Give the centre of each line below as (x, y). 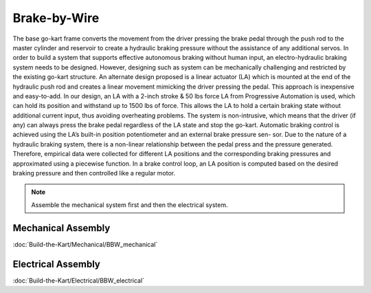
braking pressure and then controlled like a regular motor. (94, 173)
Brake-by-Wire (56, 18)
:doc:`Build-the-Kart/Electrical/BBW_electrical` (78, 280)
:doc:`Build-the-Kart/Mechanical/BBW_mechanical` (85, 244)
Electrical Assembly (57, 264)
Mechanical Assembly (61, 228)
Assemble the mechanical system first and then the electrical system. (130, 205)
